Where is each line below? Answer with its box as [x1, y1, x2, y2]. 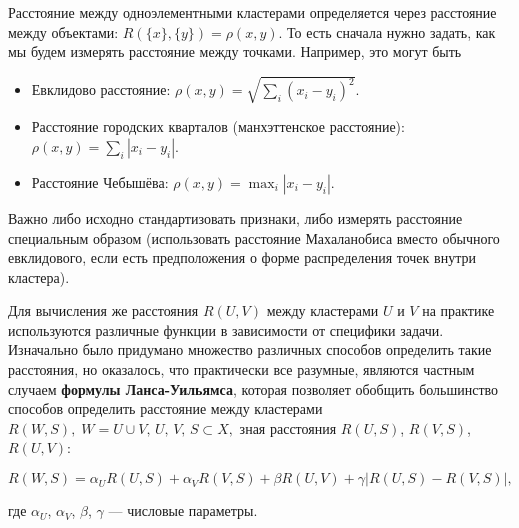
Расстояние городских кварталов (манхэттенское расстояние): [31, 116, 405, 137]
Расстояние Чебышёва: [31, 171, 169, 192]
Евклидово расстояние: [31, 79, 171, 100]
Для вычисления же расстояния [8, 300, 199, 321]
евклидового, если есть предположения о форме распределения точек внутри [8, 247, 476, 268]
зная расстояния [239, 417, 337, 438]
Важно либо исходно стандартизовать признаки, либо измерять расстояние [8, 207, 463, 228]
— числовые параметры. [108, 500, 258, 521]
